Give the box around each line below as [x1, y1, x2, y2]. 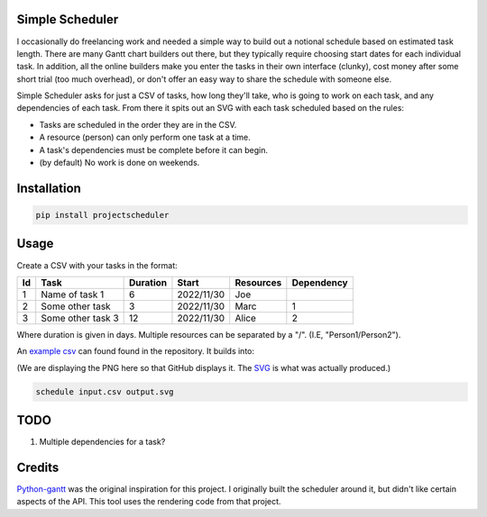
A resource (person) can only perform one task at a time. [39, 132, 252, 143]
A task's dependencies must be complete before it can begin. [39, 144, 268, 155]
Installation [16, 180, 81, 195]
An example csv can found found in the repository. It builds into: [16, 346, 255, 357]
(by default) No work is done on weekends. [39, 158, 200, 168]
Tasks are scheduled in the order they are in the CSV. [39, 119, 237, 130]
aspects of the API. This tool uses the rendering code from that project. [16, 496, 281, 507]
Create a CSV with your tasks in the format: [16, 259, 178, 270]
